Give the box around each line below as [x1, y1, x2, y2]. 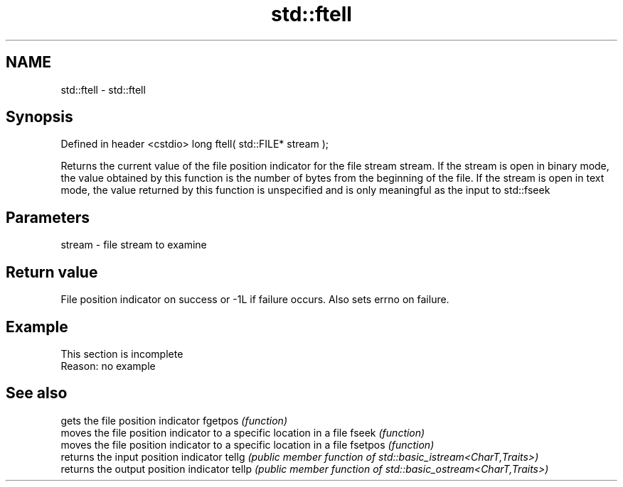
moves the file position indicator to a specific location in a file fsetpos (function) [60, 438, 435, 451]
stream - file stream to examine [60, 239, 207, 251]
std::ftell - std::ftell [60, 83, 146, 96]
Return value [6, 263, 98, 281]
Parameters [6, 208, 90, 226]
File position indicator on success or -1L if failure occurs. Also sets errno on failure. [60, 293, 449, 306]
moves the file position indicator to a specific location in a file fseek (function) [60, 426, 425, 439]
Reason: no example [60, 359, 156, 372]
